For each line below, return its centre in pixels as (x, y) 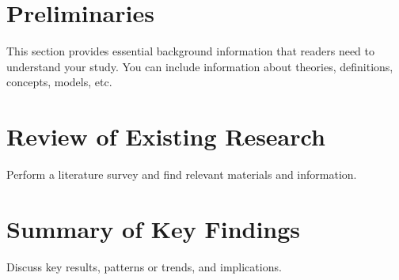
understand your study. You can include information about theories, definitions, (200, 66)
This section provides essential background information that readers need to (190, 51)
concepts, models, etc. (59, 82)
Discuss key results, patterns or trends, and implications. (144, 266)
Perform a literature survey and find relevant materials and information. (182, 174)
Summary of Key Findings (154, 228)
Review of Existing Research (166, 136)
